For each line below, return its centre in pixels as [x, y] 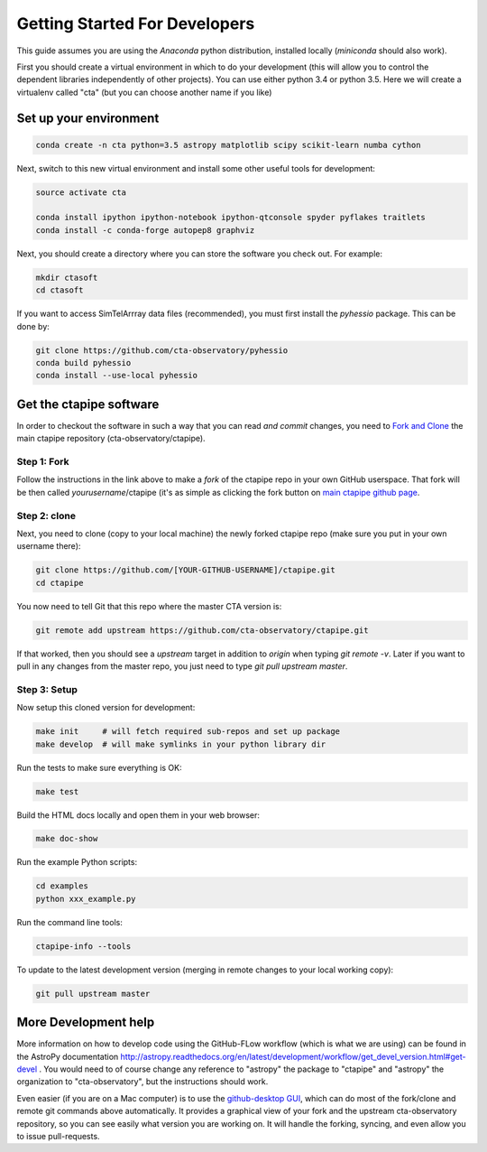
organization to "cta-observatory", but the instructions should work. [142, 1082]
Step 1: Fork [43, 462]
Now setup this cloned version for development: [106, 708]
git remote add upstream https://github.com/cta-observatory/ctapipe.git [202, 630]
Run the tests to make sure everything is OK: [99, 767]
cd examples [62, 886]
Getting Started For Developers [136, 23]
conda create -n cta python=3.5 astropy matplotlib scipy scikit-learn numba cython [228, 145]
